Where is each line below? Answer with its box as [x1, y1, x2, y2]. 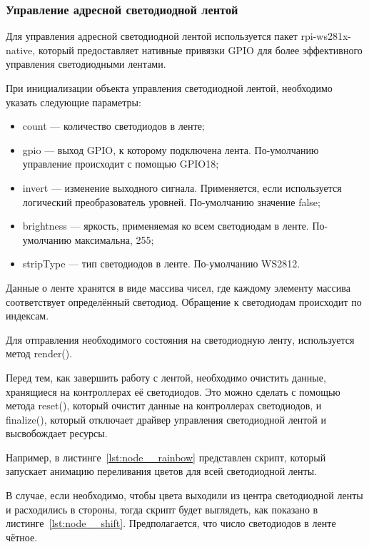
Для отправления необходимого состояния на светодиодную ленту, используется [6, 332, 355, 347]
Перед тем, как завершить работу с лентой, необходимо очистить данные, [6, 369, 326, 384]
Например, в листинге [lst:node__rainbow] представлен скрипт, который [6, 449, 326, 464]
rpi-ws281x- [300, 29, 351, 44]
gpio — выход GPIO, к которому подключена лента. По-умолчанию [22, 142, 319, 157]
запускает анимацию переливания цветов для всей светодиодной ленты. [6, 464, 317, 479]
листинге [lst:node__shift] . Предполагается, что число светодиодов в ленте [6, 516, 336, 531]
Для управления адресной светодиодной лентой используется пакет [6, 29, 298, 44]
